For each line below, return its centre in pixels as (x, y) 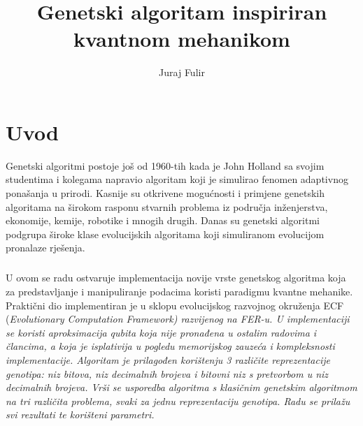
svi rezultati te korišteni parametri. (80, 414)
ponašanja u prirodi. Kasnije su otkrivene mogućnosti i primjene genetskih (165, 193)
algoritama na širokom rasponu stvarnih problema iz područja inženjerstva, (167, 206)
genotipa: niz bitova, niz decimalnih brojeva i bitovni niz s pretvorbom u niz (167, 373)
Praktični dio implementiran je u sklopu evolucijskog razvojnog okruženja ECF (175, 305)
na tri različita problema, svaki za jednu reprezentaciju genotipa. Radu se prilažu (178, 401)
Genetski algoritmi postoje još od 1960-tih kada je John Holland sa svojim (165, 165)
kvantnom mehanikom (182, 39)
